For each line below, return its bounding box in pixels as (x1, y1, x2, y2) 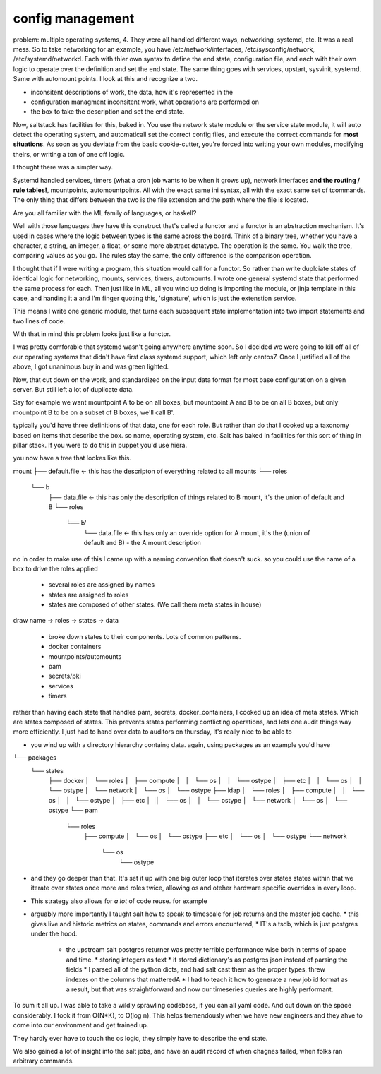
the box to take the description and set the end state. (30, 107, 185, 116)
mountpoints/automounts (48, 652, 122, 660)
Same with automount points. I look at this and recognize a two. (13, 75, 198, 83)
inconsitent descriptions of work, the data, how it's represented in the (30, 88, 233, 96)
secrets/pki (48, 672, 81, 681)
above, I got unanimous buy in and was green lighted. (13, 362, 169, 371)
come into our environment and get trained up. (13, 1021, 149, 1030)
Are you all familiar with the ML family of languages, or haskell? (13, 208, 197, 217)
